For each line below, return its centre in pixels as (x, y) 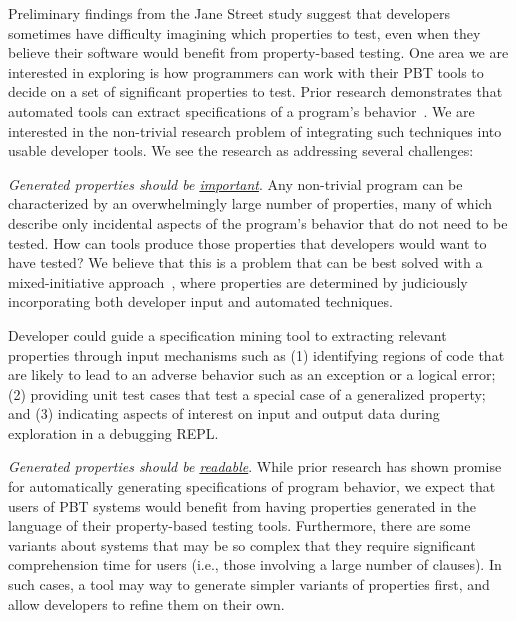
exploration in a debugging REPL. (113, 432)
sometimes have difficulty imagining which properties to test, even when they (244, 32)
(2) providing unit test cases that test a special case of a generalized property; (247, 393)
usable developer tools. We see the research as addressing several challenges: (241, 150)
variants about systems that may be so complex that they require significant (242, 544)
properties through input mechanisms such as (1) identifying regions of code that (256, 354)
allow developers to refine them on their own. (146, 603)
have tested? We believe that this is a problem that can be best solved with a (245, 262)
